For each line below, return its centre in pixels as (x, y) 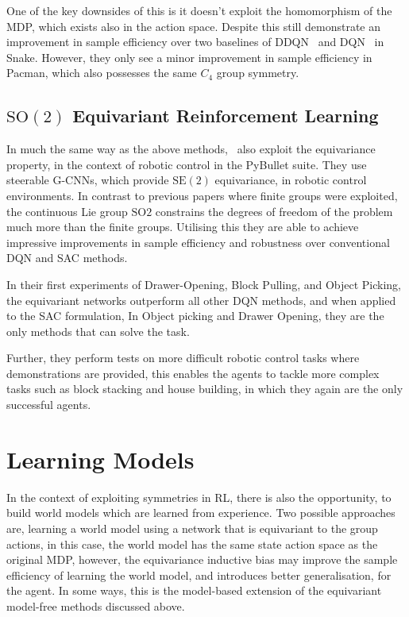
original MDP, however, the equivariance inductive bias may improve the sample (202, 559)
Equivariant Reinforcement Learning (226, 116)
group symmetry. (258, 73)
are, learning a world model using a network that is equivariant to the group (192, 528)
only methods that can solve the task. (98, 331)
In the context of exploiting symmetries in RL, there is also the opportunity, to (199, 497)
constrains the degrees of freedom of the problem (274, 211)
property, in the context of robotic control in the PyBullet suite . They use (187, 164)
